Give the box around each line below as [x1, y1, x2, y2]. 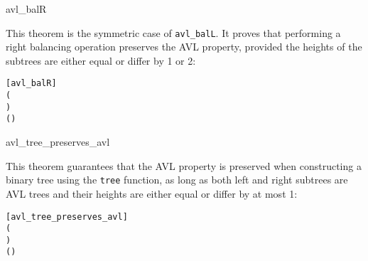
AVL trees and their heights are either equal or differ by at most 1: [6, 186, 298, 201]
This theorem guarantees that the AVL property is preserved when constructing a [6, 158, 362, 173]
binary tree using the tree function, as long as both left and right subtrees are [6, 172, 348, 187]
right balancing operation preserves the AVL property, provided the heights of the [6, 39, 362, 54]
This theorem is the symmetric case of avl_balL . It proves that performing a [6, 25, 341, 40]
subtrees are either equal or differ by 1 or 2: [6, 53, 196, 68]
